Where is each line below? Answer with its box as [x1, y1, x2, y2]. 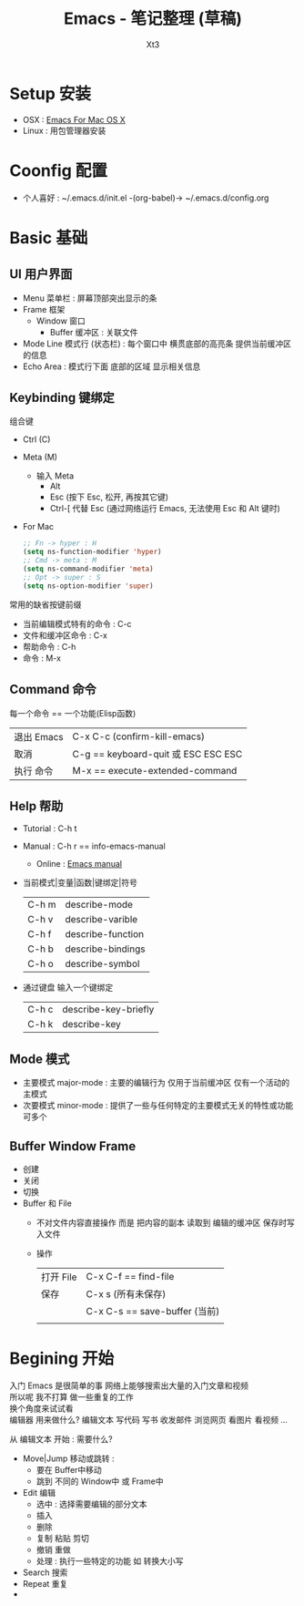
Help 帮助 [9, 798, 64, 814]
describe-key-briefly [62, 1004, 155, 1016]
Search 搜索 [22, 1567, 68, 1578]
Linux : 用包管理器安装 [22, 125, 106, 136]
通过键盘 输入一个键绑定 [22, 982, 114, 993]
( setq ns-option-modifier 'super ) [22, 581, 154, 591]
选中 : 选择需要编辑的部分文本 [35, 1498, 147, 1509]
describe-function [65, 928, 145, 941]
